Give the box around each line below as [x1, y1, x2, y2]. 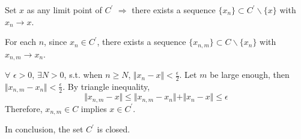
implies [81, 102, 107, 114]
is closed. [97, 123, 130, 135]
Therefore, [5, 102, 43, 114]
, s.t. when [64, 68, 103, 81]
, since [44, 35, 67, 48]
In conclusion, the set [5, 123, 84, 135]
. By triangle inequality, [62, 80, 150, 92]
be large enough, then [210, 68, 290, 81]
